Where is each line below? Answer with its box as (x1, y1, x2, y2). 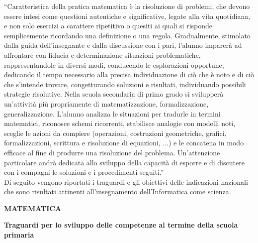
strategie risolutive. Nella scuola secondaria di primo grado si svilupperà (4, 89, 224, 99)
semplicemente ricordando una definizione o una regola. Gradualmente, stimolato (4, 30, 251, 40)
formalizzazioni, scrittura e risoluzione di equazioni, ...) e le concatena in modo (4, 137, 244, 148)
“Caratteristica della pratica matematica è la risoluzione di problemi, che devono (4, 1, 250, 11)
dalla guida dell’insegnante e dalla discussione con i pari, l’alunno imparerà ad (4, 40, 242, 50)
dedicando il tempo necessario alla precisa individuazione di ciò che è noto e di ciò (4, 69, 255, 80)
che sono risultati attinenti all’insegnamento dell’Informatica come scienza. (4, 186, 231, 197)
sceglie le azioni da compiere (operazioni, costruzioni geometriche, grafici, (4, 127, 227, 138)
